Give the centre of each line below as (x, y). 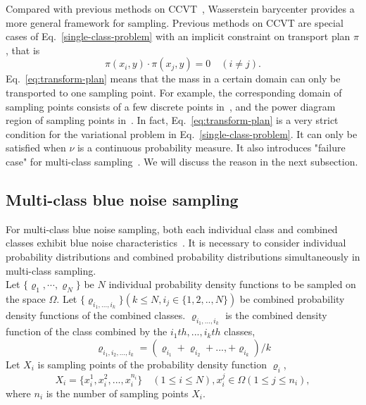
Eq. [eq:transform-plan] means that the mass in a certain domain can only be (173, 79)
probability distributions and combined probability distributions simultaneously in (183, 256)
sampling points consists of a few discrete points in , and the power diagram (171, 106)
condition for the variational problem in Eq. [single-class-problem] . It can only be (182, 133)
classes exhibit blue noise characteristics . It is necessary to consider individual (176, 243)
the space (26, 298)
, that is (23, 50)
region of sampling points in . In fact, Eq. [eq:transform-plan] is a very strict (172, 120)
